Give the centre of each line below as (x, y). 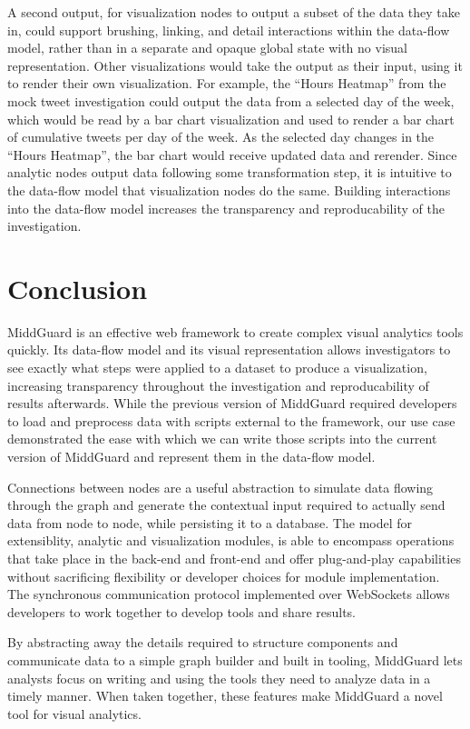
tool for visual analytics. (74, 713)
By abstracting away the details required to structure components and (203, 642)
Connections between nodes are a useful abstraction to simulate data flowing (220, 487)
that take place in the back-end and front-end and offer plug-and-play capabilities (234, 558)
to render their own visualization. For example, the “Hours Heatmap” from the (227, 83)
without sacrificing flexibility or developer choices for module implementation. (224, 576)
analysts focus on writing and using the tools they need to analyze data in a (219, 678)
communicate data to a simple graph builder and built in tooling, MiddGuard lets (235, 659)
